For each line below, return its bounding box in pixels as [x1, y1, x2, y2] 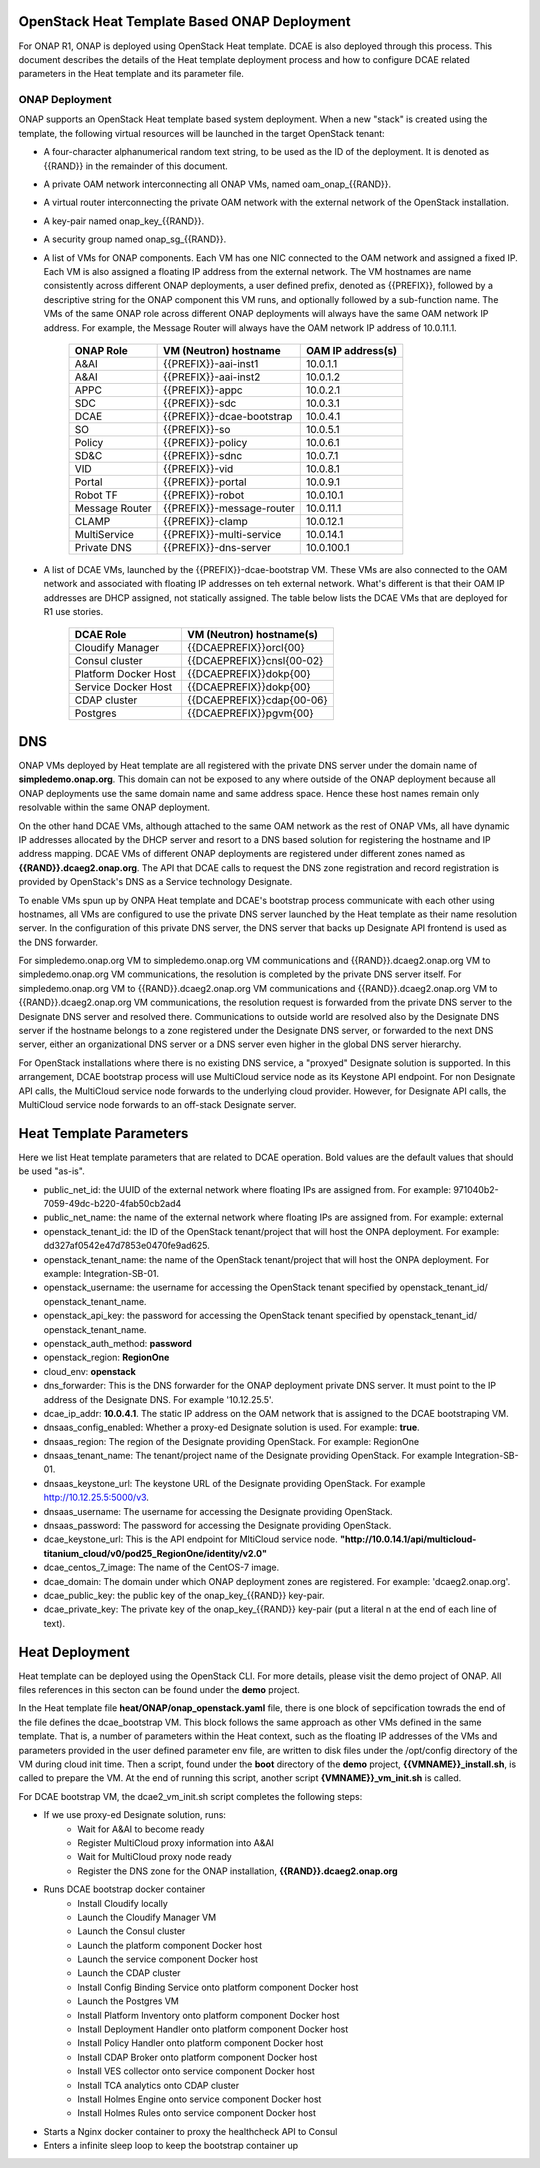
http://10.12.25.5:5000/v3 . [43, 1491, 150, 1504]
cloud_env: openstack [43, 1365, 137, 1377]
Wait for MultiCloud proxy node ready [77, 1851, 232, 1863]
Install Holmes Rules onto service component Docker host [77, 2107, 317, 2119]
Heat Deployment [18, 1643, 130, 1660]
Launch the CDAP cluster [77, 1967, 181, 1979]
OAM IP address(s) [305, 343, 397, 357]
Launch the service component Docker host [77, 1953, 259, 1965]
